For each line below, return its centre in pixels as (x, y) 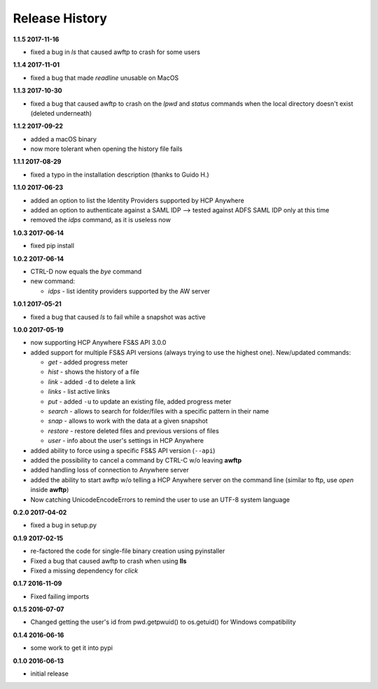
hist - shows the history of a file (94, 372)
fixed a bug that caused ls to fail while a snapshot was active (118, 317)
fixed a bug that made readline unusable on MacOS (105, 78)
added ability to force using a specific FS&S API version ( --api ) (123, 450)
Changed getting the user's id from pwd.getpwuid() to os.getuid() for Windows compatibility (163, 622)
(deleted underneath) (61, 113)
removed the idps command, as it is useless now (101, 220)
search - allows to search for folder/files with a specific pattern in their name (159, 411)
